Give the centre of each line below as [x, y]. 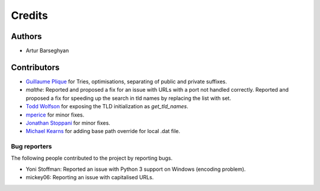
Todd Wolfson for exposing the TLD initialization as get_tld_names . [107, 106]
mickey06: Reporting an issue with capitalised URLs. [90, 177]
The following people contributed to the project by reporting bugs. [92, 158]
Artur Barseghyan [47, 51]
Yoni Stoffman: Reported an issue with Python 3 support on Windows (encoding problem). [136, 169]
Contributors [35, 67]
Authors [26, 36]
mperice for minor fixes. [55, 115]
